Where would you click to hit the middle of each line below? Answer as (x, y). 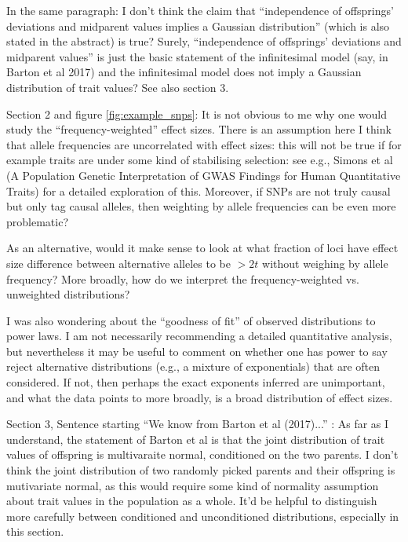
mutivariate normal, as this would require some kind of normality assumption (193, 485)
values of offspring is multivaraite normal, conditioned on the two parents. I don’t (202, 454)
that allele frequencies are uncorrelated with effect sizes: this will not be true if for (204, 144)
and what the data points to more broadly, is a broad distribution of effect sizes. (200, 397)
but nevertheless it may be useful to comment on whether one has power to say (197, 351)
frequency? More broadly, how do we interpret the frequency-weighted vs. (183, 278)
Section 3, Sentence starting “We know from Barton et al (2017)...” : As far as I (198, 424)
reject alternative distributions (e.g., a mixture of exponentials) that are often (193, 366)
